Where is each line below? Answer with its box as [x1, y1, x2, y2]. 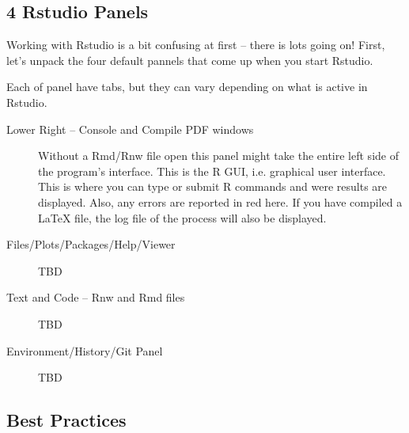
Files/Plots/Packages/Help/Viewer [6, 236, 176, 253]
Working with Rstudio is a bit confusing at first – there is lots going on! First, [6, 36, 385, 53]
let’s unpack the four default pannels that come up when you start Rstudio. [6, 51, 373, 68]
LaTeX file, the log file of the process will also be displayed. [38, 209, 327, 226]
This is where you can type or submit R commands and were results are [38, 178, 388, 195]
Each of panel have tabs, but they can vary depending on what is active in [6, 78, 368, 95]
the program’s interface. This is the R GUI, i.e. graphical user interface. [38, 162, 386, 179]
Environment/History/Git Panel [6, 342, 163, 359]
